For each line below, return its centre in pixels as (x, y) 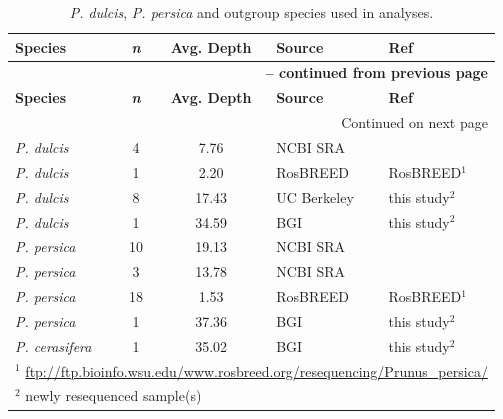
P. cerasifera (53, 345)
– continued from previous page (376, 72)
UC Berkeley (315, 196)
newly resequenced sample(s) (113, 395)
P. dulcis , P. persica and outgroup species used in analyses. (251, 12)
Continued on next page (414, 122)
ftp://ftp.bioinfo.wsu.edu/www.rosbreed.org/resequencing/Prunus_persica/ (256, 370)
